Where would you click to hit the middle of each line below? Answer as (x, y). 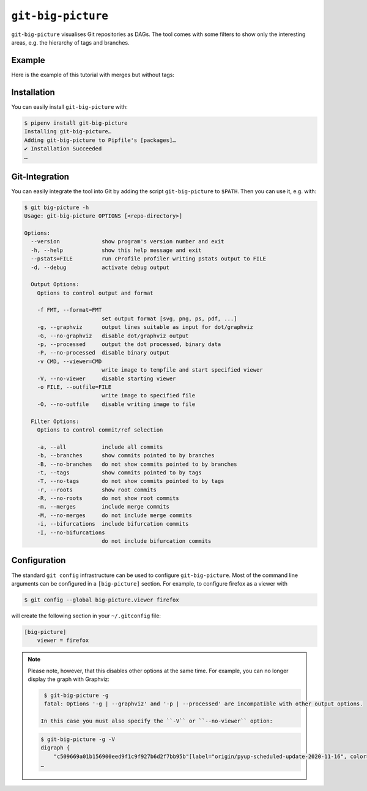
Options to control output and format (95, 293)
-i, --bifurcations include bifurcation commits (113, 524)
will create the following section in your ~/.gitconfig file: (86, 616)
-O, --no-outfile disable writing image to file (116, 404)
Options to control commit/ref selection (100, 430)
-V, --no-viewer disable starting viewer (106, 378)
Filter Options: (55, 421)
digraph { (55, 748)
